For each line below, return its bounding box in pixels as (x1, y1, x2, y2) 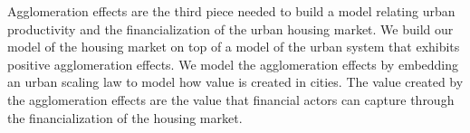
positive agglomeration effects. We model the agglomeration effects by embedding (7, 54, 459, 73)
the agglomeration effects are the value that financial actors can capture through (7, 90, 455, 109)
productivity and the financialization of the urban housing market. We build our (7, 19, 454, 38)
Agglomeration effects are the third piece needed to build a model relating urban (7, 2, 456, 20)
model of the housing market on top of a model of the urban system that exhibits (7, 37, 460, 56)
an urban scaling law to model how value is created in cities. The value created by (7, 72, 464, 91)
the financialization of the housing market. (7, 108, 243, 127)
